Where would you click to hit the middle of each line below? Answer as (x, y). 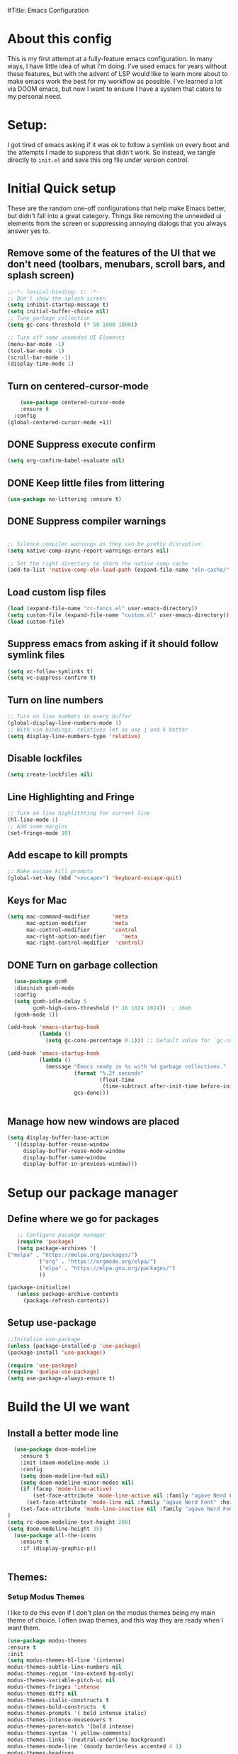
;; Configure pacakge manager (61, 1235)
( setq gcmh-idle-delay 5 (50, 1001)
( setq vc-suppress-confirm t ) (52, 678)
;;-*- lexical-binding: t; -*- (53, 292)
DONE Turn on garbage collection (83, 965)
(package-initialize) (39, 1288)
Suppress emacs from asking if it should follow (113, 644)
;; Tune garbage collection (49, 318)
